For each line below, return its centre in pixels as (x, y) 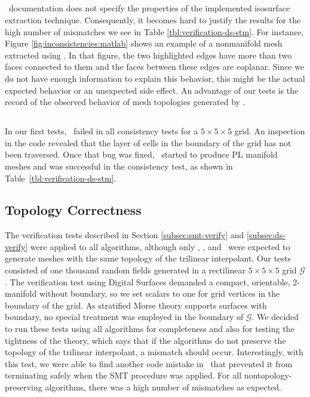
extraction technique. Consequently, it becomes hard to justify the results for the (153, 19)
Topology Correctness (73, 210)
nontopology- (268, 375)
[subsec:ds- (266, 235)
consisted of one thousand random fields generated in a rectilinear (125, 270)
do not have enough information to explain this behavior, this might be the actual (155, 78)
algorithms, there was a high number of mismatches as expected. (163, 387)
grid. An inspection (270, 131)
